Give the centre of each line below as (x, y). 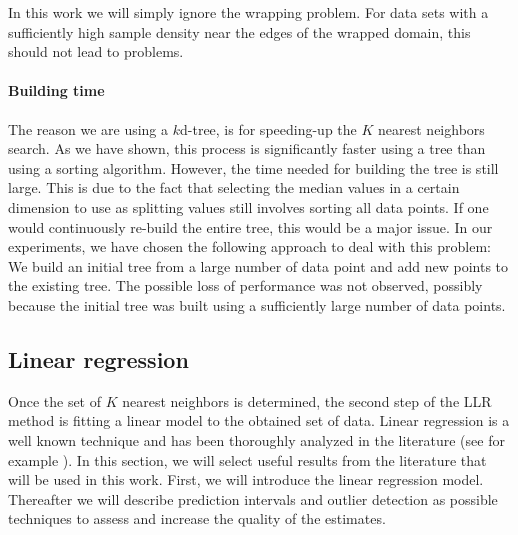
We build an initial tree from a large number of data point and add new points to (258, 265)
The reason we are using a (88, 128)
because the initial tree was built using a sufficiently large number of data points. (257, 304)
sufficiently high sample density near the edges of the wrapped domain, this (239, 31)
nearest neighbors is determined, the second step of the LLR (307, 400)
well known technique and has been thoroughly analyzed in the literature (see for (256, 439)
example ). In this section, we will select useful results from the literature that (247, 459)
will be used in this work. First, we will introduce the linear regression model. (246, 479)
